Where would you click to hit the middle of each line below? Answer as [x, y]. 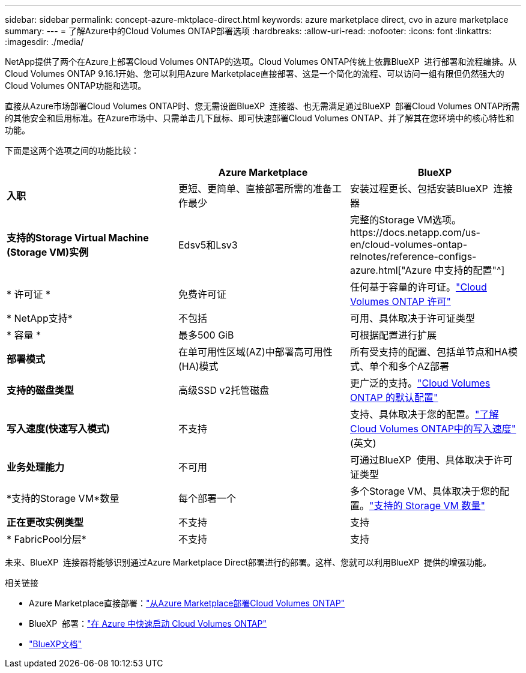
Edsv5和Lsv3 [208, 245]
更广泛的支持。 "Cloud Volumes [420, 383]
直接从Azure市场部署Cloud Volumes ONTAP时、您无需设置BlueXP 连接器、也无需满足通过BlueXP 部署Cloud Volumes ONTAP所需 [262, 106]
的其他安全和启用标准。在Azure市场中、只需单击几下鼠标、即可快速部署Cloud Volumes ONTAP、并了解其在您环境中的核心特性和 [260, 118]
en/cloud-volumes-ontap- [408, 244]
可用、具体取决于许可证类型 [412, 318]
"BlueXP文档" [56, 644]
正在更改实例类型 [45, 522]
